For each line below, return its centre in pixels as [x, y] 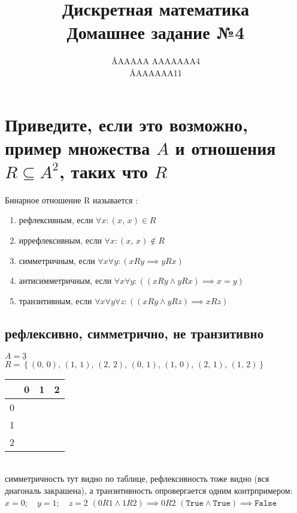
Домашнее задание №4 [156, 32]
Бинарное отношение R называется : [72, 199]
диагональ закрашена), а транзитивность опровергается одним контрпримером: [149, 490]
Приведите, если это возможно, [126, 124]
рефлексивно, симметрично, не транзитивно [134, 333]
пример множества [78, 147]
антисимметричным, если [65, 280]
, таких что [103, 171]
